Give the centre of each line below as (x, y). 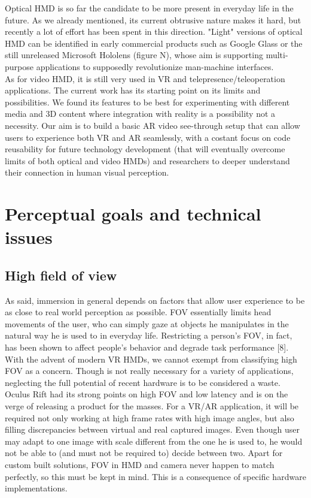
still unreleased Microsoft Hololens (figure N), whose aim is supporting (134, 55)
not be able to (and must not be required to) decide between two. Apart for (144, 453)
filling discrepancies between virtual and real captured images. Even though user (153, 429)
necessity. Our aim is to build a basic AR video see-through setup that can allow (153, 125)
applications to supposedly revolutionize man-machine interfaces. (155, 66)
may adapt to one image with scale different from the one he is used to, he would (154, 441)
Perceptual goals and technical (133, 214)
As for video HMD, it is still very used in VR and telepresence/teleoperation (145, 78)
